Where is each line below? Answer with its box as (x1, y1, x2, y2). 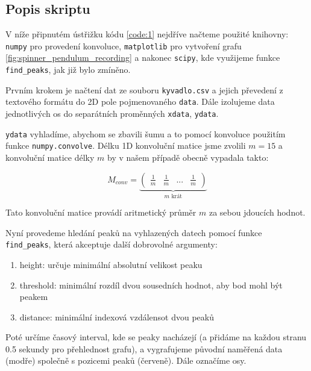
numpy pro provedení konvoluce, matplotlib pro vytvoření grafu (5, 39, 242, 52)
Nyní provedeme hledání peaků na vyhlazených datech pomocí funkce (5, 226, 262, 238)
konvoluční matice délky (5, 151, 95, 164)
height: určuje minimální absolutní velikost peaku (19, 258, 203, 270)
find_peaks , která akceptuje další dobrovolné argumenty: (5, 238, 218, 251)
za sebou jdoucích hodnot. (209, 206, 306, 219)
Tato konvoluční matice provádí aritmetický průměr (5, 206, 196, 219)
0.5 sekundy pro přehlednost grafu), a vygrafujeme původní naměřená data (5, 342, 283, 355)
